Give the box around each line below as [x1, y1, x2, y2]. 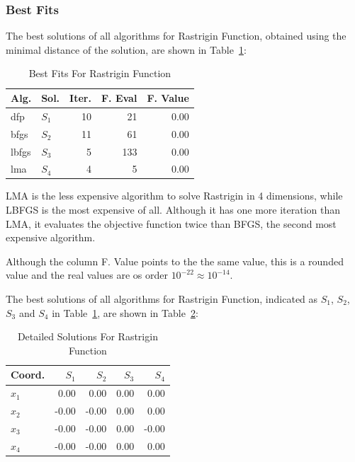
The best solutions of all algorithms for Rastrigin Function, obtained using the [6, 28, 346, 43]
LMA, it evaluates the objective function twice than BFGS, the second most [6, 216, 337, 231]
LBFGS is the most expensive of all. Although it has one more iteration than [6, 202, 341, 217]
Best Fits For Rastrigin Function [28, 66, 171, 81]
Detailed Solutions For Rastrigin [17, 329, 158, 344]
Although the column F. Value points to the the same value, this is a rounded [6, 253, 344, 268]
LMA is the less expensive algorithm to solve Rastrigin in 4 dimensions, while [6, 188, 343, 203]
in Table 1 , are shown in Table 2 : [52, 305, 198, 320]
